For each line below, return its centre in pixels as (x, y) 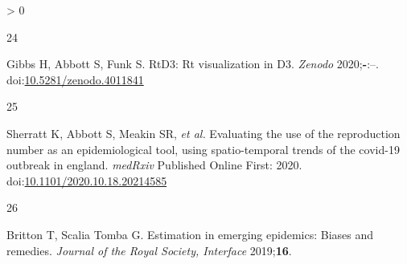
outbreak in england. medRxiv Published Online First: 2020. (154, 165)
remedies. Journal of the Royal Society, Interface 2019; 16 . (149, 250)
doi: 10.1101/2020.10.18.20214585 (87, 180)
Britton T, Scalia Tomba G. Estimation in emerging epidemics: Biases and (190, 234)
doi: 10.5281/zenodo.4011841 (75, 79)
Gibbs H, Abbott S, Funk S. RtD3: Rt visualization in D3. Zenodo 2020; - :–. (193, 64)
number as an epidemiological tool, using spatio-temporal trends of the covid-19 (203, 149)
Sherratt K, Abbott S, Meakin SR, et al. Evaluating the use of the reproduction (203, 133)
